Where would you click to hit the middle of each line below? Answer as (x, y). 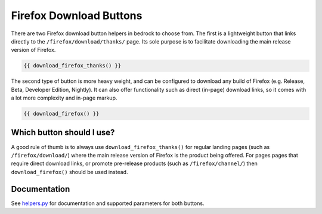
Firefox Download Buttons (77, 15)
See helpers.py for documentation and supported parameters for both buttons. (108, 203)
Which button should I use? (63, 133)
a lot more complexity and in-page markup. (64, 98)
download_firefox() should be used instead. (69, 172)
